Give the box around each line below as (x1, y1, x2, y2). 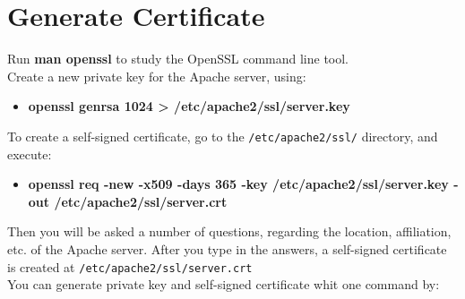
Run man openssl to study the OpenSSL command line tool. (7, 49, 349, 68)
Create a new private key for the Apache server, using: (7, 66, 306, 85)
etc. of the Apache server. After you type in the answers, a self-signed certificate (7, 239, 447, 258)
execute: (7, 144, 52, 163)
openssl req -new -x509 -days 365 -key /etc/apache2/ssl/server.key (28, 175, 449, 193)
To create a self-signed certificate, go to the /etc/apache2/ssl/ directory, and (7, 126, 438, 145)
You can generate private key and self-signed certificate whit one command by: (7, 275, 440, 294)
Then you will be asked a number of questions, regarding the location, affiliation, (7, 222, 452, 241)
